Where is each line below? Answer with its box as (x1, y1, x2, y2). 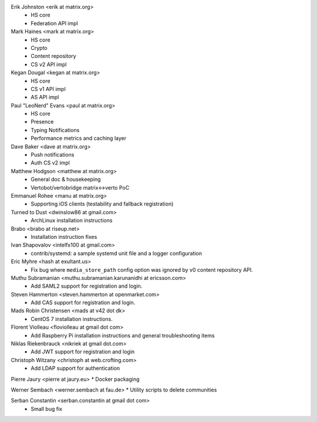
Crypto (31, 44, 48, 51)
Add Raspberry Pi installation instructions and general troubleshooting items (31, 332, 215, 339)
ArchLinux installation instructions (31, 217, 113, 224)
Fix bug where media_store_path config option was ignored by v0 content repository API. (31, 266, 254, 273)
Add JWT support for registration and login (31, 348, 135, 355)
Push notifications (31, 151, 75, 158)
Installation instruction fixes (31, 233, 97, 240)
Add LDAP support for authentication (31, 364, 120, 372)
